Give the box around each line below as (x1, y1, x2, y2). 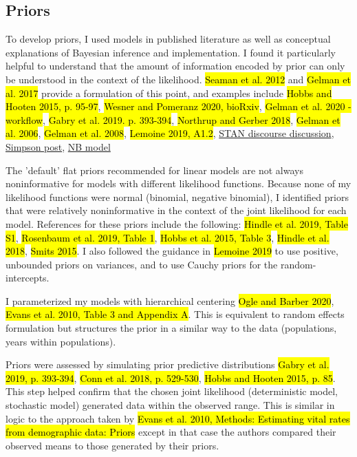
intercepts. (6, 270, 50, 285)
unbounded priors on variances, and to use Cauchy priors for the (6, 257, 278, 271)
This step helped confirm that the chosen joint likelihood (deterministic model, (6, 384, 338, 398)
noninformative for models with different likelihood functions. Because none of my (6, 176, 351, 191)
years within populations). (6, 334, 116, 348)
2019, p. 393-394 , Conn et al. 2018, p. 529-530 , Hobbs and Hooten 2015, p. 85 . (6, 370, 336, 385)
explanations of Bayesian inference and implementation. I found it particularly (6, 45, 336, 59)
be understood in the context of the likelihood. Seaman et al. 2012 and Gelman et (6, 72, 351, 86)
